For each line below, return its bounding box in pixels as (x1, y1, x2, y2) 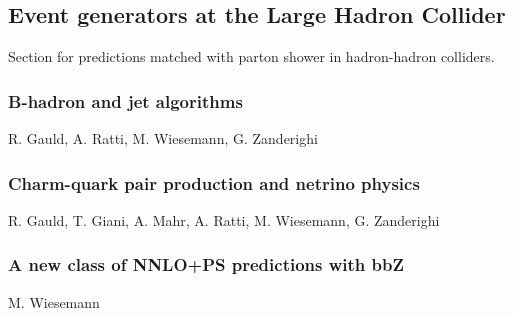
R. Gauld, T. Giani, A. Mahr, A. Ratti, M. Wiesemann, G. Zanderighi (8, 209, 440, 230)
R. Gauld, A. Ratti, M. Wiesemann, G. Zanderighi (8, 128, 318, 149)
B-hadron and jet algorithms (8, 88, 243, 113)
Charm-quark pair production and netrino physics (8, 170, 420, 195)
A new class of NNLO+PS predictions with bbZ (8, 252, 404, 277)
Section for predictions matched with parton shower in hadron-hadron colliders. (8, 46, 495, 67)
